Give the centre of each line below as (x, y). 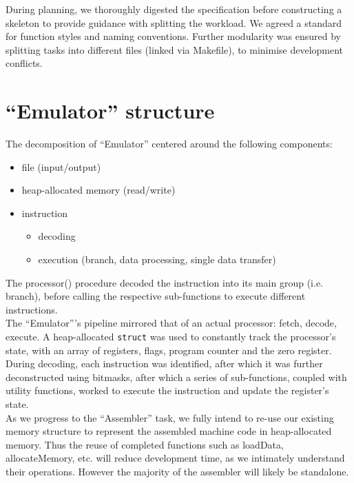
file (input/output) (61, 166)
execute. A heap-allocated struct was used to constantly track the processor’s (171, 337)
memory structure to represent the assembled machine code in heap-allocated (169, 431)
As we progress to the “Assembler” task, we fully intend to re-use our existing (170, 417)
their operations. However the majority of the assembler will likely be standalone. (177, 472)
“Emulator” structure (110, 111)
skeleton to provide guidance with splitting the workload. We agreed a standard (174, 22)
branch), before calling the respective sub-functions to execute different (156, 296)
